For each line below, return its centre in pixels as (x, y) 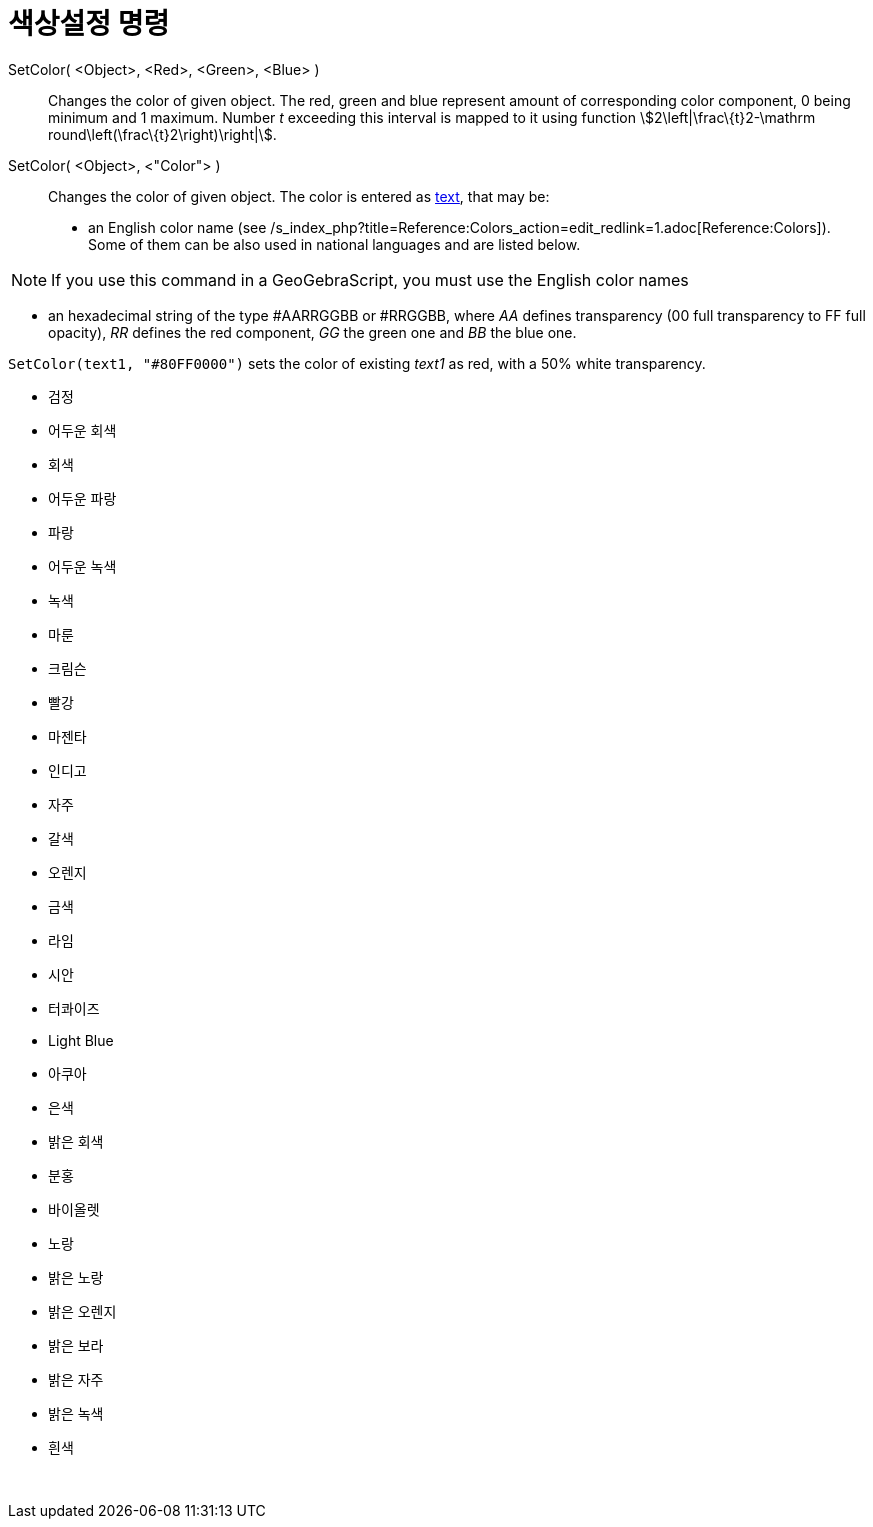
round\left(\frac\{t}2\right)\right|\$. (162, 134)
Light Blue (81, 1040)
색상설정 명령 (89, 24)
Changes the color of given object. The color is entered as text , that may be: (299, 196)
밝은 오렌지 (82, 1311)
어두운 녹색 (82, 566)
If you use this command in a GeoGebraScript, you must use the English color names (370, 279)
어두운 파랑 (82, 498)
